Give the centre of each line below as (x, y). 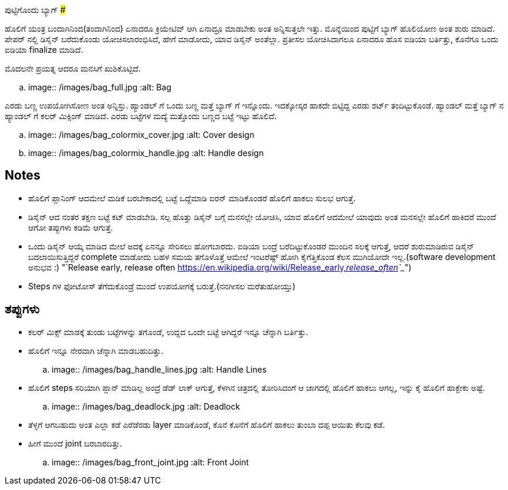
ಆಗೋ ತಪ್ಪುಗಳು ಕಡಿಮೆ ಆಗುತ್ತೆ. (71, 227)
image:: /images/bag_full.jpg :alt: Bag (100, 87)
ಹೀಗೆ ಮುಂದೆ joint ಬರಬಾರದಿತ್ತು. (75, 443)
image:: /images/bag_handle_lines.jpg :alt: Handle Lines (159, 369)
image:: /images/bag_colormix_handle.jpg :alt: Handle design (146, 153)
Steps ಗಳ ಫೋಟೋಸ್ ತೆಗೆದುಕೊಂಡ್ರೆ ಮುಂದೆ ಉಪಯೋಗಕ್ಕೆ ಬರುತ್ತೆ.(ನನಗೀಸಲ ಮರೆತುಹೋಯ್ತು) (162, 286)
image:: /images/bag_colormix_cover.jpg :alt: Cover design (141, 135)
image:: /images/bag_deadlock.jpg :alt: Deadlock (146, 406)
